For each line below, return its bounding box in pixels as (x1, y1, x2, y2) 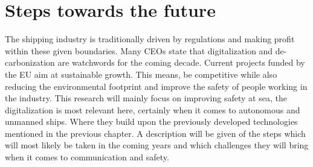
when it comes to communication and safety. (5, 151, 169, 163)
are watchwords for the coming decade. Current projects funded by (57, 56, 305, 69)
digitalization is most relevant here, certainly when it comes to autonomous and (5, 103, 300, 116)
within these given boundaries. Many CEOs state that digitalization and (5, 44, 273, 57)
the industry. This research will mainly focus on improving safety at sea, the (5, 92, 287, 104)
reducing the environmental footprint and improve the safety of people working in (5, 80, 308, 92)
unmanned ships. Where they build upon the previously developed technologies (5, 115, 298, 128)
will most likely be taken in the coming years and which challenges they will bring (5, 139, 309, 151)
